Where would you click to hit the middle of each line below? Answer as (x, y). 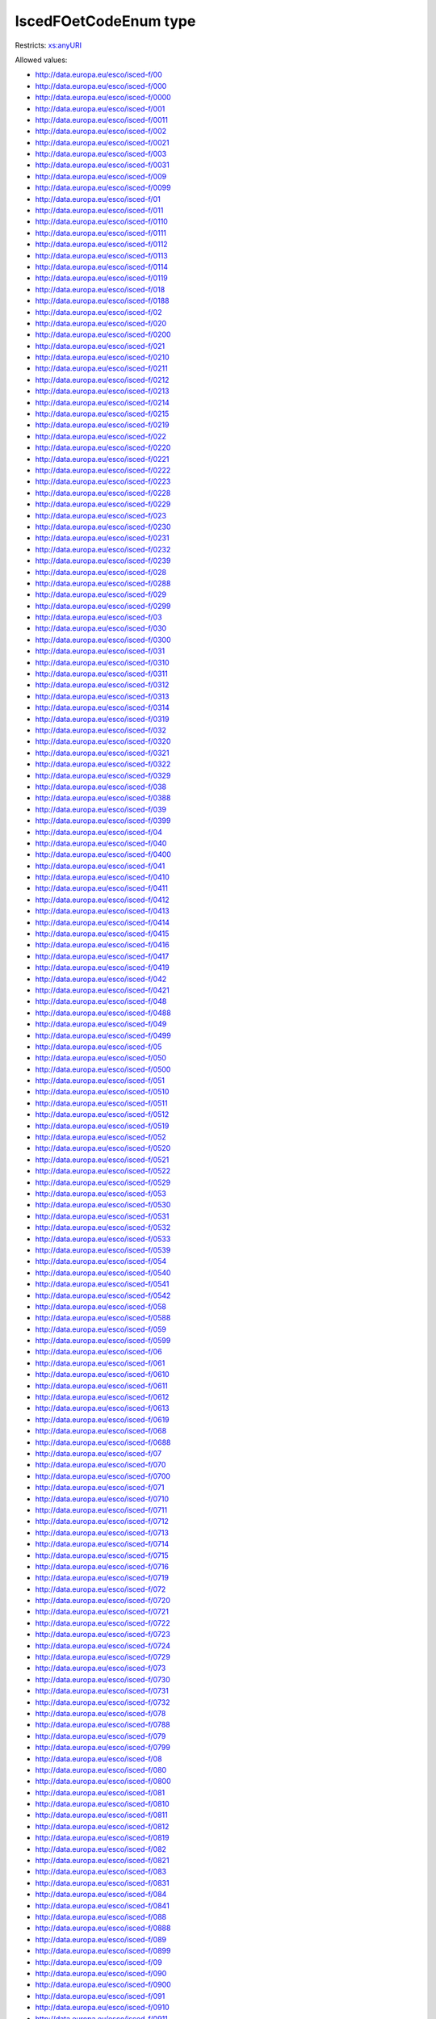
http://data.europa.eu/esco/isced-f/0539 (103, 1250)
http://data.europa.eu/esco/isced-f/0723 (103, 1635)
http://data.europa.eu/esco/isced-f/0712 (102, 1522)
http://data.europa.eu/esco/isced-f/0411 (102, 888)
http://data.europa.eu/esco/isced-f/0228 (103, 493)
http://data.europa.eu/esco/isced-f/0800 (103, 1782)
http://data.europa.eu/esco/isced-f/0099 (103, 188)
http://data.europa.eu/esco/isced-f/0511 (101, 1103)
